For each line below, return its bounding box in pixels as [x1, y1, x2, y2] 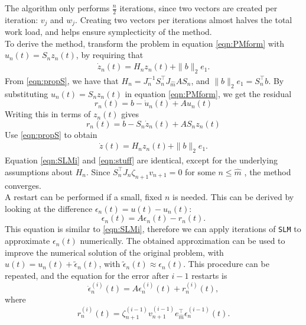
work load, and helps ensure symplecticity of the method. [5, 25, 212, 38]
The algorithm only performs [5, 2, 110, 14]
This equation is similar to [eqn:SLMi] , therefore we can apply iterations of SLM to [5, 223, 301, 235]
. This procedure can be [183, 258, 269, 270]
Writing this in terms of [5, 108, 91, 120]
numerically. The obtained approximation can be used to [80, 234, 285, 247]
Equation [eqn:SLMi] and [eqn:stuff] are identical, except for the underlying [5, 154, 278, 166]
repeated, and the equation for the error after [5, 269, 169, 281]
